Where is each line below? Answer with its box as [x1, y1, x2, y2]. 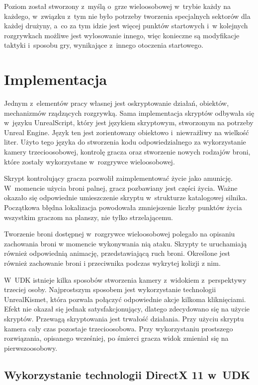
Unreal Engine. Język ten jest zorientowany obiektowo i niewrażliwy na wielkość [4, 127, 249, 137]
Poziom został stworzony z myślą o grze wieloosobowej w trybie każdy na [4, 1, 231, 11]
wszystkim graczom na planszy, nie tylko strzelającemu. [4, 212, 173, 222]
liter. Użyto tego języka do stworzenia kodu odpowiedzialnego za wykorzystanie [4, 137, 246, 147]
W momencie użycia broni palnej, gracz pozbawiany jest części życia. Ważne [4, 182, 238, 193]
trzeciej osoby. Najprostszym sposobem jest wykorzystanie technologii [4, 284, 216, 295]
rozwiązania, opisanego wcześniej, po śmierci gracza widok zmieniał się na [4, 333, 229, 343]
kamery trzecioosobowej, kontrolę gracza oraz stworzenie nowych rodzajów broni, [4, 147, 251, 157]
